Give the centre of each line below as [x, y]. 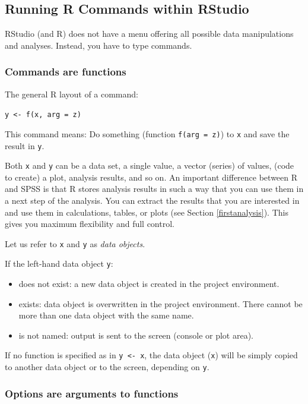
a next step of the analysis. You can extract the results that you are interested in [152, 201]
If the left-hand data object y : [59, 263]
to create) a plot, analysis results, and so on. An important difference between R [151, 177]
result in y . [25, 145]
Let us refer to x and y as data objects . [75, 243]
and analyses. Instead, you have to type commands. [99, 45]
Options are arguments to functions [92, 393]
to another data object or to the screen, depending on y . [107, 367]
